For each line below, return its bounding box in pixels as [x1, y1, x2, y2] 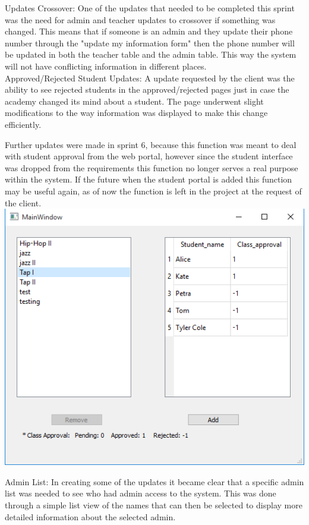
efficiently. [5, 118, 42, 130]
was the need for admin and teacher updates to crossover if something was [5, 13, 276, 26]
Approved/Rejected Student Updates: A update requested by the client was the [5, 71, 295, 84]
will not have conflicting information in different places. [5, 59, 207, 72]
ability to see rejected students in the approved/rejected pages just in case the [5, 83, 289, 96]
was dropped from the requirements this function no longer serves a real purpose [5, 161, 298, 174]
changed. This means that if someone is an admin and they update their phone [5, 25, 293, 37]
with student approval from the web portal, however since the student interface [5, 150, 293, 162]
